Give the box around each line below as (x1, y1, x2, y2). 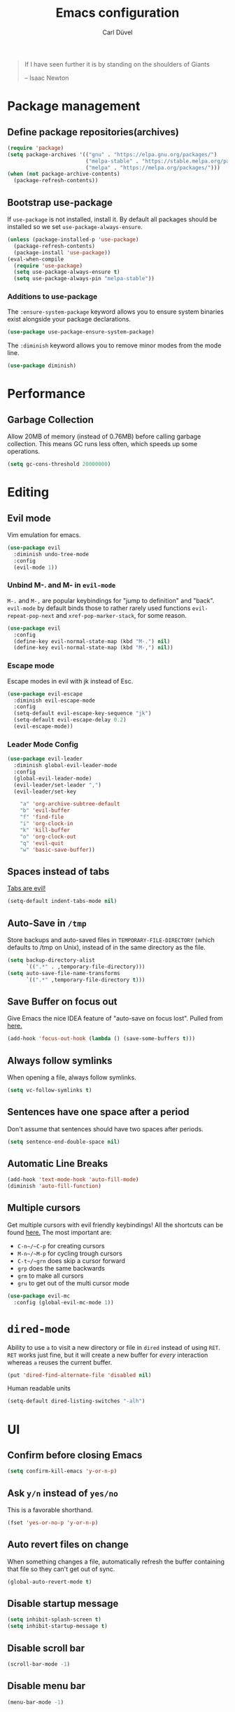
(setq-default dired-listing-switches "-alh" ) (7, 1397, 145, 1405)
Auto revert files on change (7, 1539, 129, 1551)
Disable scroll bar (7, 1642, 85, 1654)
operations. (7, 447, 41, 456)
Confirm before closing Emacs (7, 1449, 143, 1461)
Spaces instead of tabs (7, 865, 110, 877)
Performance (7, 386, 86, 402)
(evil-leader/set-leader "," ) (13, 781, 101, 789)
